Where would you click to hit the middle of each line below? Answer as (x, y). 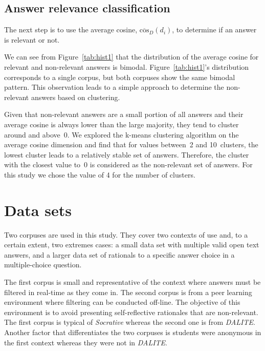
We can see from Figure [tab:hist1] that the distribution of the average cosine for (131, 57)
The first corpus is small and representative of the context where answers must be (132, 282)
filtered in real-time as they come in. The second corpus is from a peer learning (128, 292)
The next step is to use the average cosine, (71, 30)
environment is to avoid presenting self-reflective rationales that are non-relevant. (131, 312)
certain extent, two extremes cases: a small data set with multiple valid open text (132, 245)
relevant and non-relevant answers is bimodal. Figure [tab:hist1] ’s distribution (127, 66)
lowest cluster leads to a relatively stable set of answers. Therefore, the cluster (127, 154)
